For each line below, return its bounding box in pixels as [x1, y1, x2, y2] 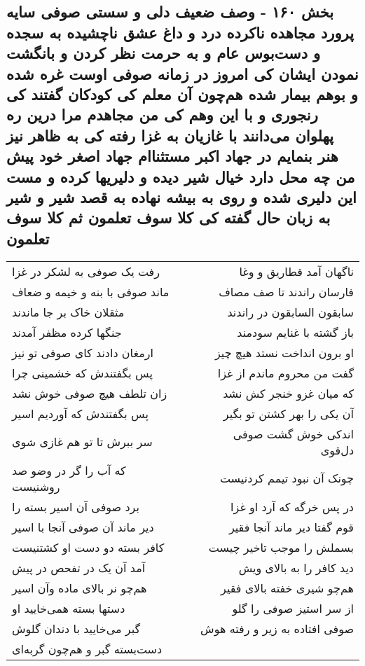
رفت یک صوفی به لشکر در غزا [12, 263, 160, 279]
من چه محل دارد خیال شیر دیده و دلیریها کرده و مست [6, 165, 355, 187]
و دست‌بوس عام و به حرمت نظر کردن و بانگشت [6, 42, 321, 64]
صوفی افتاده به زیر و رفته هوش [200, 620, 354, 637]
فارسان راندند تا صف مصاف [219, 283, 354, 300]
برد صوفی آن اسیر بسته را [12, 498, 139, 515]
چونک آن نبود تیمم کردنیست [219, 470, 354, 486]
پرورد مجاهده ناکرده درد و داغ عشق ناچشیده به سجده [6, 21, 354, 43]
